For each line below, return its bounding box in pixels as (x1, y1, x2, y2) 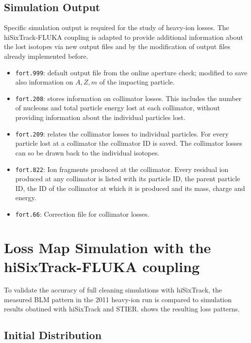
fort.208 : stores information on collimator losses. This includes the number (15, 93, 242, 103)
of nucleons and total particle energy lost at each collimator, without (15, 103, 220, 113)
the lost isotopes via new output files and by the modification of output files (4, 41, 231, 51)
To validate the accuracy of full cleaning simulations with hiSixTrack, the (4, 284, 222, 294)
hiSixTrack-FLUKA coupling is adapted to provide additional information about (4, 32, 243, 42)
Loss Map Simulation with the (4, 237, 211, 257)
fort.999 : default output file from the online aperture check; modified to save (15, 67, 248, 77)
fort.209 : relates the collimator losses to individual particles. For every (15, 128, 229, 138)
